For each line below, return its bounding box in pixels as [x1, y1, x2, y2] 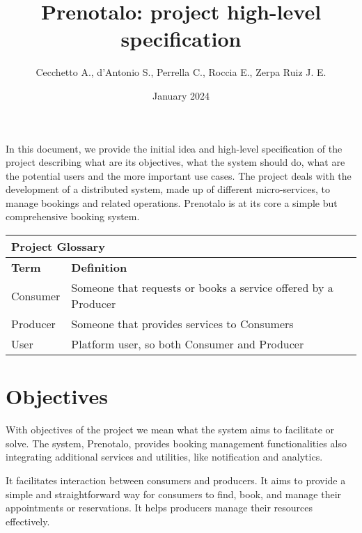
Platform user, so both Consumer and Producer [71, 336, 304, 353]
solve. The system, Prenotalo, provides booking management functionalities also [6, 435, 347, 450]
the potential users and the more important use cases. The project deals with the [6, 168, 352, 183]
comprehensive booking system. [6, 209, 140, 224]
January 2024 [152, 88, 210, 102]
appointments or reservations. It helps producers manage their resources [6, 500, 313, 515]
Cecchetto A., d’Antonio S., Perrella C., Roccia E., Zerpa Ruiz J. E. [36, 65, 326, 79]
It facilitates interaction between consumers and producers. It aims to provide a [6, 472, 346, 487]
